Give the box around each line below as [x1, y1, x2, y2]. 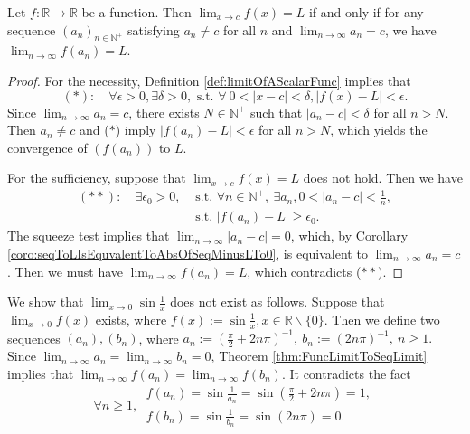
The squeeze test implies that [7, 226, 170, 245]
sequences [7, 328, 61, 347]
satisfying [127, 20, 180, 39]
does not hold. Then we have [303, 168, 463, 187]
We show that [7, 292, 84, 311]
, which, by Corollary [290, 226, 409, 245]
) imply [115, 120, 156, 139]
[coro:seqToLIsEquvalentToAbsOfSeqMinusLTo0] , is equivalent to [7, 243, 368, 262]
